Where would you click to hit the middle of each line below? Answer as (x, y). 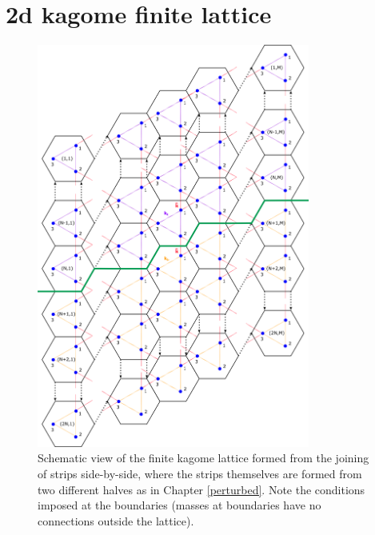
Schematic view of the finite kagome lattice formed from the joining (203, 458)
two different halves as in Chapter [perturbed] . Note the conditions (201, 489)
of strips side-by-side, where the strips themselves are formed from (200, 473)
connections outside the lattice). (116, 520)
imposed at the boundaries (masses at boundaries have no (180, 505)
